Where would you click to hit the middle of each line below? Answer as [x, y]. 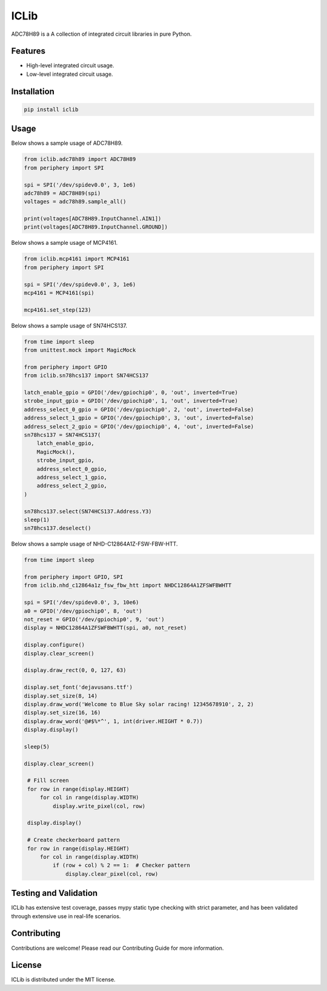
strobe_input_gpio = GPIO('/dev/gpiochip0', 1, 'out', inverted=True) [131, 401]
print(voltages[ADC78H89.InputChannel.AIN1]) [93, 219]
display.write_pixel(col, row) [99, 806]
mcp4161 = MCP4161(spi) [59, 293]
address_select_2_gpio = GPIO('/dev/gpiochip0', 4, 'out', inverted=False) [139, 426]
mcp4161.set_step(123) [58, 310]
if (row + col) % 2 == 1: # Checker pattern [121, 866]
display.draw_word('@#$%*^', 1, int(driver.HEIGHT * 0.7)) [113, 721]
